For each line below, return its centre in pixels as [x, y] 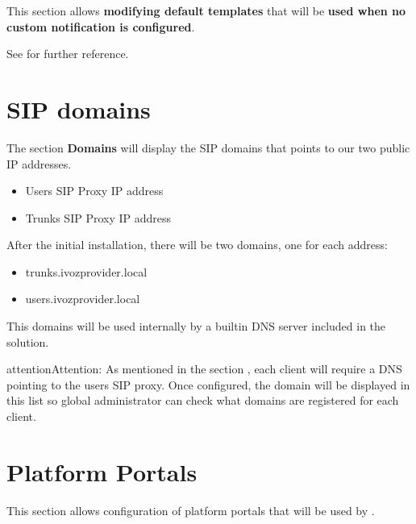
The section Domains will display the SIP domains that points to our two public [208, 147]
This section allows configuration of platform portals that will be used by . [191, 510]
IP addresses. [39, 163]
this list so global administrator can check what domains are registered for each [203, 400]
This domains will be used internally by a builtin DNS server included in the [196, 326]
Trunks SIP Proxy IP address [98, 217]
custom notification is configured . [101, 26]
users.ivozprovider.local [83, 299]
